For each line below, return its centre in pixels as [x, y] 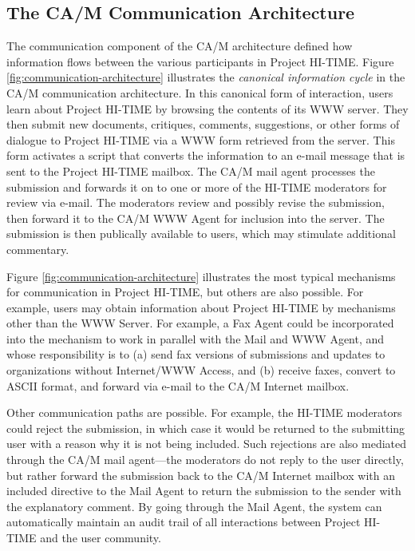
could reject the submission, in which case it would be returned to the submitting [206, 428]
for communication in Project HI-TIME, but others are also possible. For [185, 292]
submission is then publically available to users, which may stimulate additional [201, 234]
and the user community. [101, 538]
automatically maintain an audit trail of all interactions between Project [184, 522]
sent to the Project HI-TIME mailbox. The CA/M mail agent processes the [191, 170]
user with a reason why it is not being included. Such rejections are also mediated [207, 444]
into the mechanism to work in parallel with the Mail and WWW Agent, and [196, 338]
